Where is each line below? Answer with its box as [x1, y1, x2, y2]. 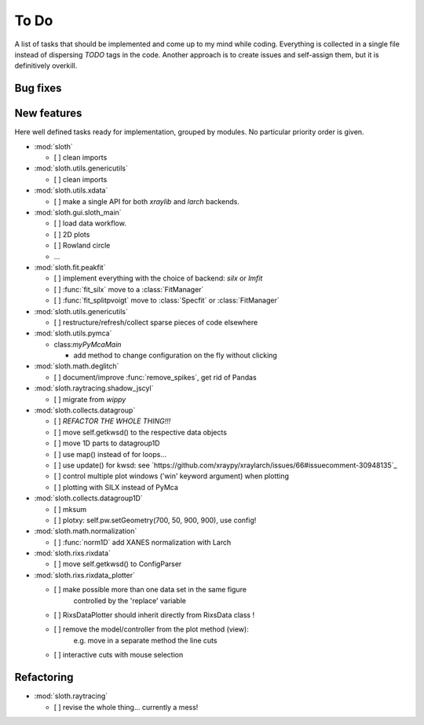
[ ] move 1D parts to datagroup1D [53, 438, 160, 448]
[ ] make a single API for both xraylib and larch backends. [53, 196, 239, 206]
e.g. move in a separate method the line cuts [73, 635, 217, 645]
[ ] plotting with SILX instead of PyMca [53, 482, 178, 492]
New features [14, 107, 82, 120]
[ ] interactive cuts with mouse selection [53, 650, 184, 660]
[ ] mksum [53, 504, 86, 514]
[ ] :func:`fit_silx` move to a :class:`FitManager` [53, 284, 204, 294]
